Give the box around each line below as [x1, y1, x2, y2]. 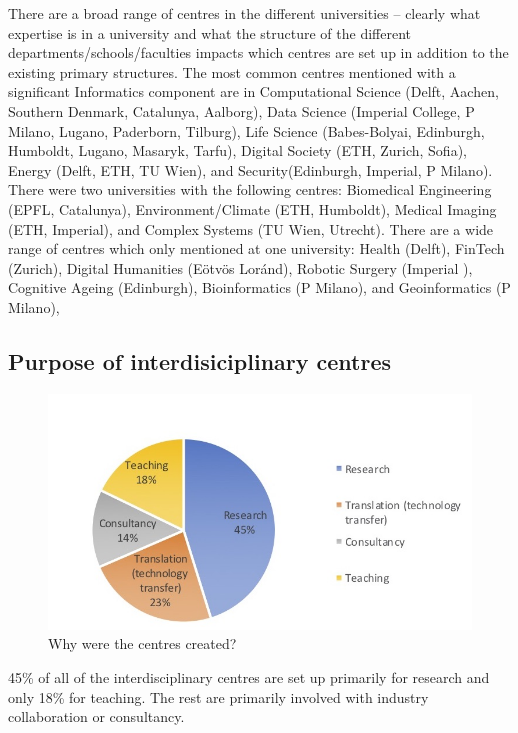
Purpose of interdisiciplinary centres [8, 345, 392, 376]
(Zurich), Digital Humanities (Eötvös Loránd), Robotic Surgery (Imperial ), [8, 257, 473, 278]
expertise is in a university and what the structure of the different [8, 22, 412, 43]
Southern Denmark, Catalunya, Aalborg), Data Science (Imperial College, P [8, 100, 475, 121]
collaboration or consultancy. [8, 706, 185, 727]
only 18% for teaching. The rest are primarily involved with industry [8, 686, 429, 707]
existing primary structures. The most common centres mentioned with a [8, 61, 456, 82]
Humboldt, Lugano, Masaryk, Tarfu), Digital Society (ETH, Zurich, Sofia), [8, 140, 467, 161]
